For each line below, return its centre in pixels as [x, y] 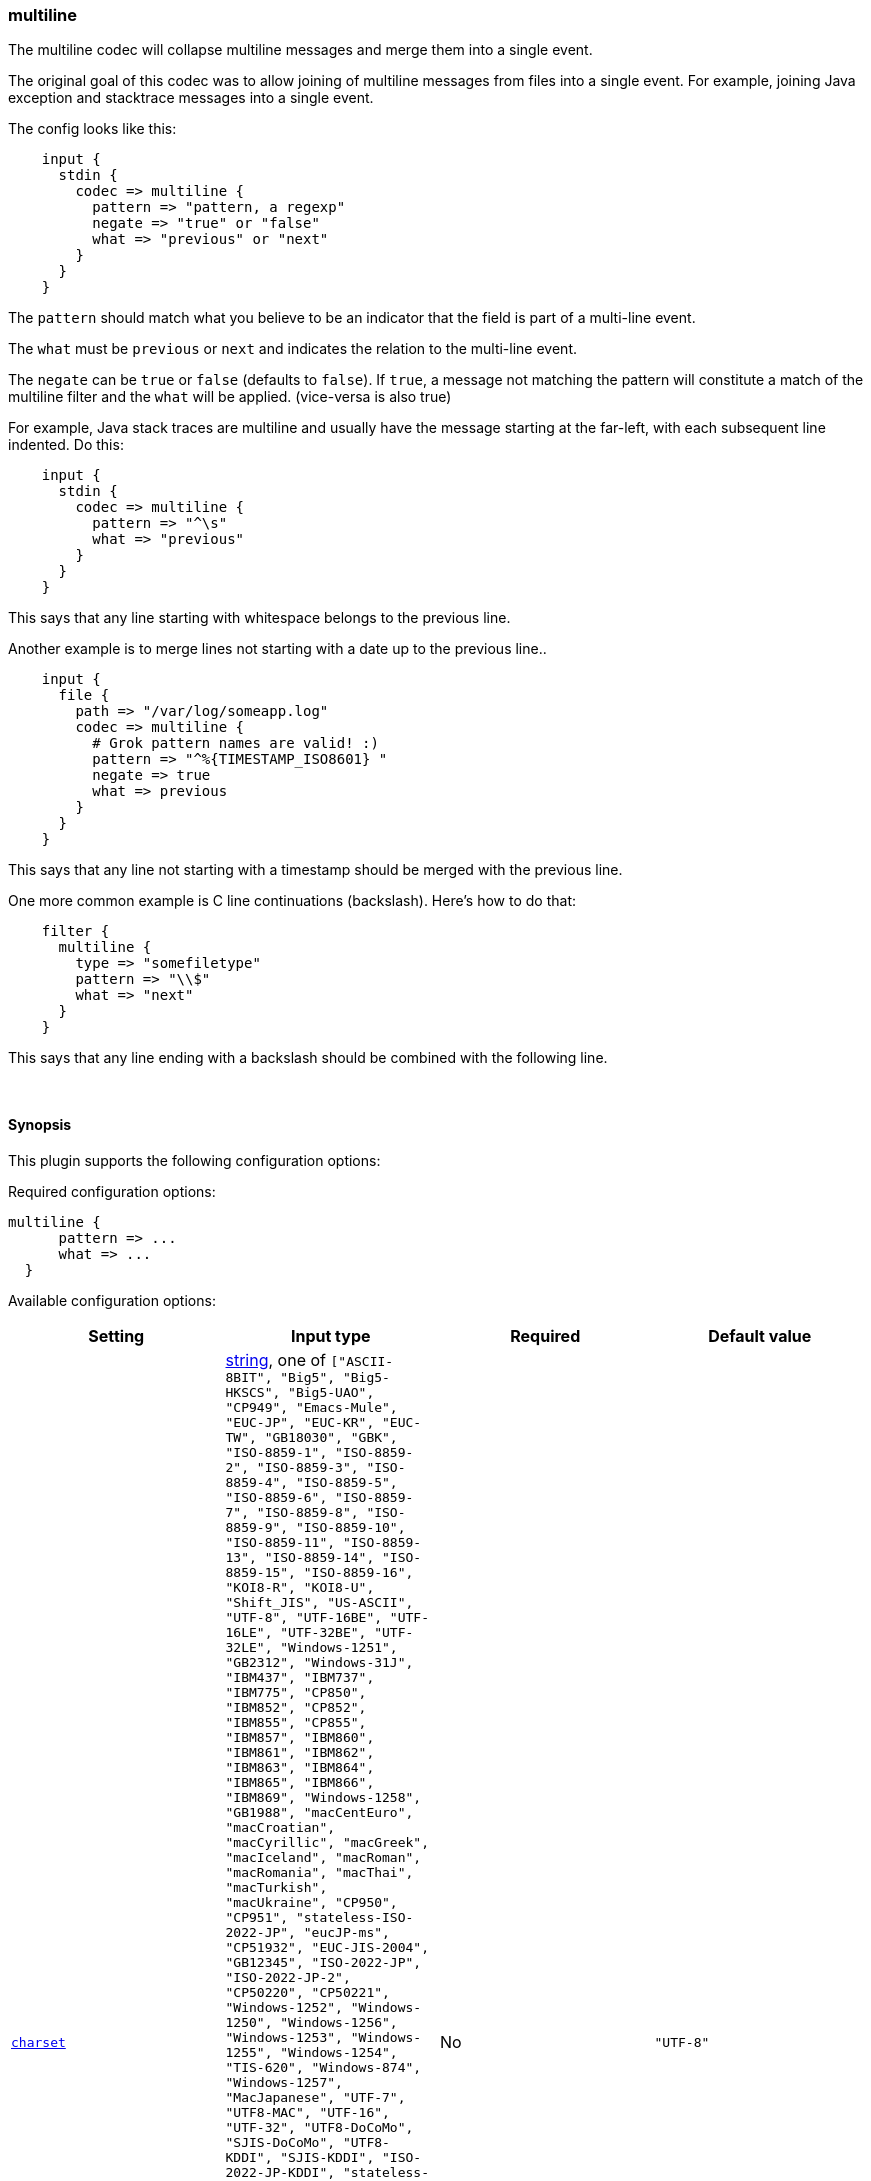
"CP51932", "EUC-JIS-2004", [327, 1947]
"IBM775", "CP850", [296, 1692]
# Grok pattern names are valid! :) [235, 743]
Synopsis [40, 1124]
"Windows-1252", [284, 2007]
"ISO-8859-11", [280, 1542]
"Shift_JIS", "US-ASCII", [319, 1602]
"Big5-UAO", [331, 1392]
